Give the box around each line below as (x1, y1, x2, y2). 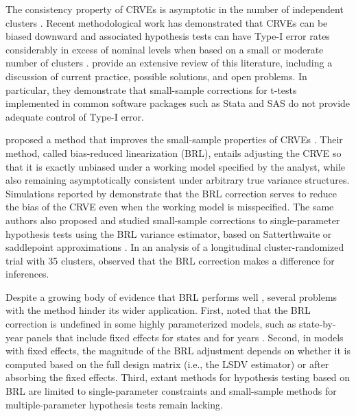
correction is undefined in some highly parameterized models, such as (5, 317, 296, 331)
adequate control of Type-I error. (5, 109, 144, 123)
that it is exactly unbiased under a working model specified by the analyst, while (5, 159, 346, 173)
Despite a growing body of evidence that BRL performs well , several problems (5, 289, 337, 304)
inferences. (5, 267, 49, 281)
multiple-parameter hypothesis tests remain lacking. (5, 397, 223, 411)
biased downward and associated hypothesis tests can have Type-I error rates (5, 29, 330, 43)
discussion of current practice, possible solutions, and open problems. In (5, 69, 307, 83)
